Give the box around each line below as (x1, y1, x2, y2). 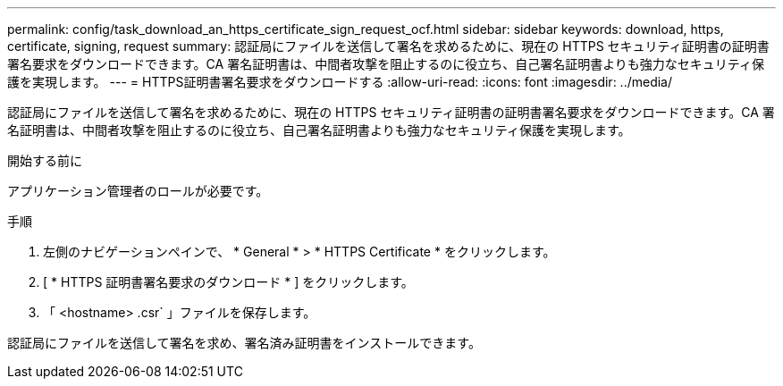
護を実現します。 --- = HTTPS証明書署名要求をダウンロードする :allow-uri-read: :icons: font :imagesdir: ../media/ (7, 74, 673, 89)
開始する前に (7, 153, 82, 168)
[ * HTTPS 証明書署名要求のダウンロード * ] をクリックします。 (43, 274, 414, 289)
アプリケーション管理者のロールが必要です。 (7, 183, 269, 198)
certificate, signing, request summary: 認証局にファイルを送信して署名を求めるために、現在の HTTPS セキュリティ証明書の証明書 (7, 38, 770, 54)
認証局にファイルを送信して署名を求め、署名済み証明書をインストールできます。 (7, 335, 481, 350)
